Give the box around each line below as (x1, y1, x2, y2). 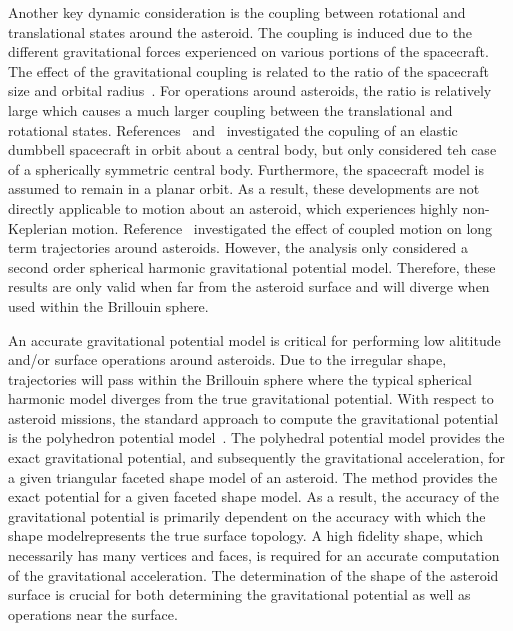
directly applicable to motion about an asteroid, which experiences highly (8, 197, 458, 218)
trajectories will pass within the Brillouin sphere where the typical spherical (8, 368, 472, 389)
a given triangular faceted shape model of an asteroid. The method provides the (8, 466, 498, 487)
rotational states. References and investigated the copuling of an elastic (8, 119, 458, 140)
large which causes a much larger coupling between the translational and (8, 99, 453, 120)
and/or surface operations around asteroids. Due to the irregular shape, (8, 349, 447, 370)
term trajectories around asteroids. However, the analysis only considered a (8, 237, 468, 258)
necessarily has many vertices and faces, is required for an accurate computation (8, 545, 500, 566)
